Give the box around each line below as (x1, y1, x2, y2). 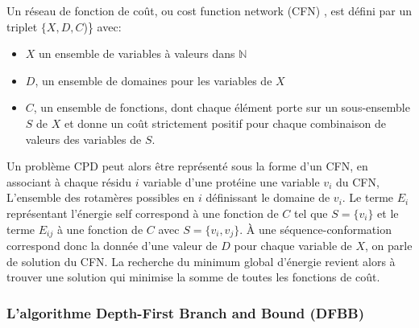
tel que (293, 204, 328, 221)
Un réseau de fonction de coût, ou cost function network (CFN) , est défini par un (6, 2, 412, 18)
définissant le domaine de (205, 189, 330, 206)
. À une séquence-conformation (239, 220, 392, 237)
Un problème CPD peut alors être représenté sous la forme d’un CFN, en (6, 158, 368, 174)
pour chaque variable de (234, 236, 352, 253)
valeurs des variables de (25, 130, 142, 147)
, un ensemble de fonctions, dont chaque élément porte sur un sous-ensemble (33, 99, 410, 116)
